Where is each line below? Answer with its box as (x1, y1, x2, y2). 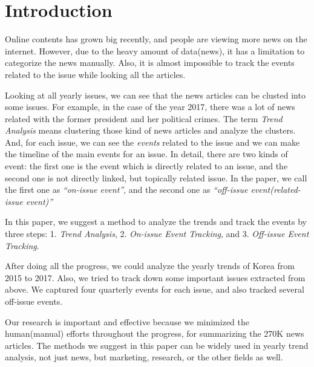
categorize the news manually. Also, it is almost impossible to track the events (5, 56, 295, 69)
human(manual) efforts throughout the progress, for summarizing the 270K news (5, 327, 304, 340)
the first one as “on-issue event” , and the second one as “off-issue (5, 183, 248, 196)
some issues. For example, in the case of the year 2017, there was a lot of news (5, 100, 295, 113)
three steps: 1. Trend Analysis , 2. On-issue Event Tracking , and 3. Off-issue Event (5, 227, 309, 240)
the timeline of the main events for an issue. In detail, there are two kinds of (5, 148, 288, 160)
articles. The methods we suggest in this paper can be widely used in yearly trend (5, 339, 309, 351)
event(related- (250, 183, 301, 196)
